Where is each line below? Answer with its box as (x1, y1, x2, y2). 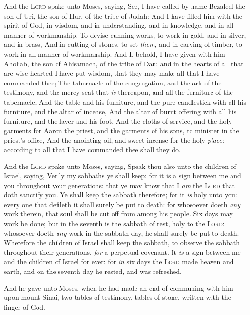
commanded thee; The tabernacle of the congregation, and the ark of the (4, 77, 222, 87)
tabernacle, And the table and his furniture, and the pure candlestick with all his (4, 96, 247, 106)
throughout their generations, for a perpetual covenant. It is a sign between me (4, 247, 241, 257)
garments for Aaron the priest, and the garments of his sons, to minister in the (4, 125, 239, 135)
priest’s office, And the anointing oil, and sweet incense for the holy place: (4, 135, 225, 145)
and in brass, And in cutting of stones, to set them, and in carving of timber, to (4, 39, 242, 49)
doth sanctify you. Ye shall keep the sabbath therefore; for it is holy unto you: (4, 189, 237, 200)
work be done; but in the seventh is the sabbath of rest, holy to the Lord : (4, 218, 225, 229)
